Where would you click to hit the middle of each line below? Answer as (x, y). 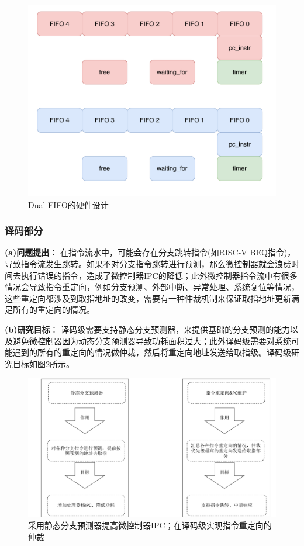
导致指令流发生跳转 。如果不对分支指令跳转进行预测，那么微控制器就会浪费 (148, 263)
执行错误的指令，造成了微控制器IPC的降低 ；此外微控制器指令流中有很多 (159, 275)
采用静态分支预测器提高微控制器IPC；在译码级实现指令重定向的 (150, 525)
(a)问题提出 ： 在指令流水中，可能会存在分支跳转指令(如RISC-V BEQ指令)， (150, 252)
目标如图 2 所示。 (43, 363)
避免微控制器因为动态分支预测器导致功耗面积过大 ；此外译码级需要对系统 (152, 341)
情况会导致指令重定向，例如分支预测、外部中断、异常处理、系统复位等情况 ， (152, 287)
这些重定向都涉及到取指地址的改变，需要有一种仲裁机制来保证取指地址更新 (148, 298)
